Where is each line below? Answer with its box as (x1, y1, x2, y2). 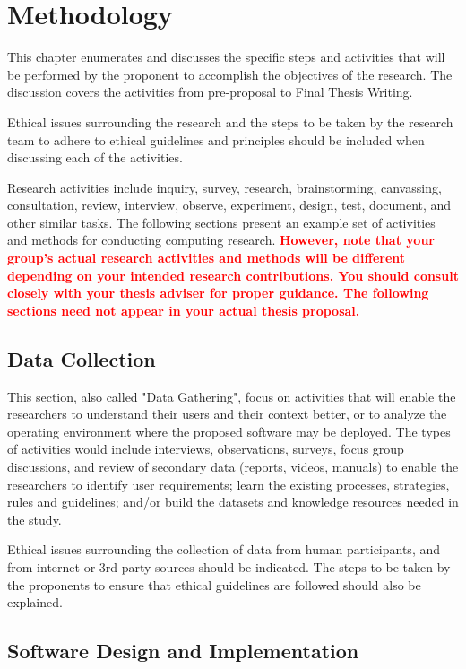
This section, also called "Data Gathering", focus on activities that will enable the (7, 387, 456, 405)
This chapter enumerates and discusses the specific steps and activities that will (7, 48, 445, 66)
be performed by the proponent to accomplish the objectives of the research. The (7, 65, 453, 83)
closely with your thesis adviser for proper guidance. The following (7, 283, 429, 302)
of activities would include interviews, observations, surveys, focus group (7, 439, 404, 458)
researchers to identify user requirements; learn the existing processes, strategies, (7, 474, 450, 493)
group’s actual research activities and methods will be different (7, 248, 406, 267)
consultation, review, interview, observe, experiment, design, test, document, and (7, 195, 452, 214)
